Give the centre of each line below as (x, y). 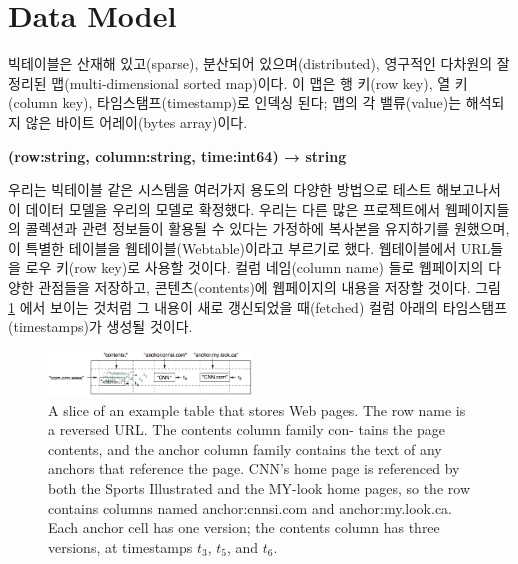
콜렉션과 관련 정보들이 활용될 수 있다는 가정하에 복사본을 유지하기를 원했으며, (267, 228)
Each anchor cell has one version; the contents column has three (244, 527)
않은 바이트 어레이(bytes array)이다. (136, 121)
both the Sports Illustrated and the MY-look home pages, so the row (259, 488)
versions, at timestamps (120, 546)
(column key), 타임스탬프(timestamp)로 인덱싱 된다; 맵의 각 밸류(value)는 (235, 102)
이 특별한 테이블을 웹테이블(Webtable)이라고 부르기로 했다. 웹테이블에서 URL (249, 247)
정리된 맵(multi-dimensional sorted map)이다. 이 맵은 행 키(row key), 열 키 (238, 82)
